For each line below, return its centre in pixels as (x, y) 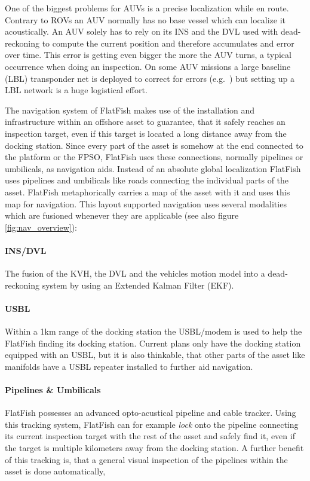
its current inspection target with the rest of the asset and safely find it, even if (150, 436)
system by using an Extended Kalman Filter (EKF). (138, 285)
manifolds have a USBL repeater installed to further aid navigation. (129, 366)
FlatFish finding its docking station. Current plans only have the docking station (153, 343)
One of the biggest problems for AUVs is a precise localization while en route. (147, 8)
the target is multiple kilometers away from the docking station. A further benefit (154, 448)
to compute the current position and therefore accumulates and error (168, 43)
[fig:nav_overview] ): (41, 227)
